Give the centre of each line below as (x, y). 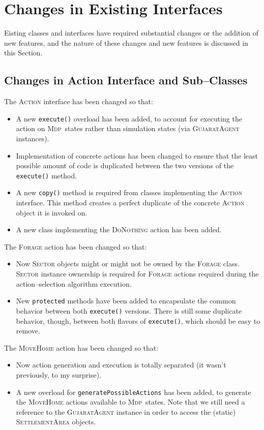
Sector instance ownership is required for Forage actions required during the (137, 274)
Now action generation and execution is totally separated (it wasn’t (121, 365)
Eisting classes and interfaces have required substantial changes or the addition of (131, 33)
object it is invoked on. (52, 212)
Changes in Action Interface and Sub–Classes (126, 80)
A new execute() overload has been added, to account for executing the (129, 118)
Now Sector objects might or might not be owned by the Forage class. (128, 264)
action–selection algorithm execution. (74, 283)
